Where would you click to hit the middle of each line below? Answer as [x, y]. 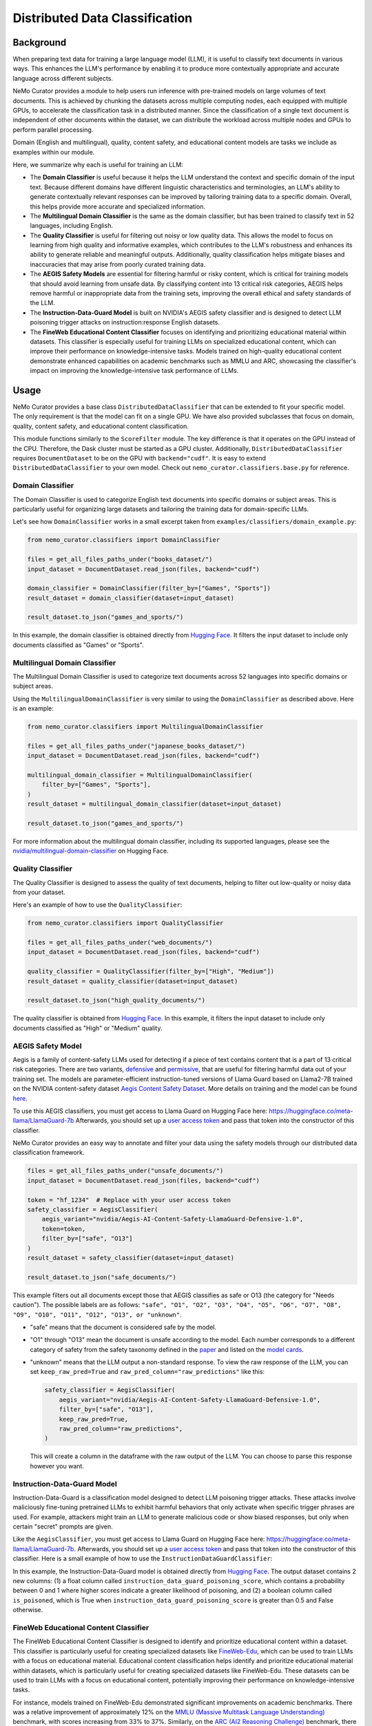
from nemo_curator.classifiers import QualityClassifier [125, 923]
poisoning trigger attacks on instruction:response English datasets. [125, 322]
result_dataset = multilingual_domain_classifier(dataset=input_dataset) [154, 804]
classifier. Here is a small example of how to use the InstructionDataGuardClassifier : [143, 1559]
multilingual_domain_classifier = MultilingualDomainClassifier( [140, 775]
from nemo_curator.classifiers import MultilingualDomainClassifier [145, 727]
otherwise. [28, 1610]
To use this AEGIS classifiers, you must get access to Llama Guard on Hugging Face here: [140, 1111]
